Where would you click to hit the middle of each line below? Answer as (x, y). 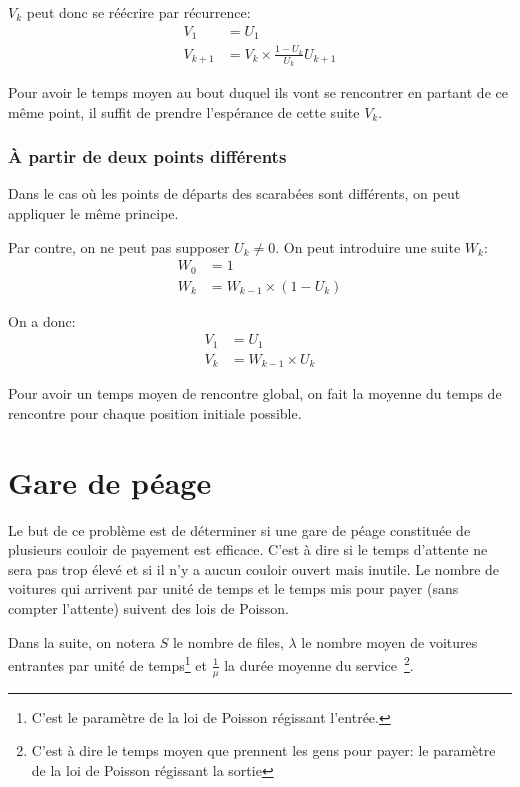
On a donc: (42, 320)
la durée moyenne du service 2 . (319, 663)
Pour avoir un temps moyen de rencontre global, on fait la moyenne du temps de (255, 393)
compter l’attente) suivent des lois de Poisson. (148, 608)
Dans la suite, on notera (81, 641)
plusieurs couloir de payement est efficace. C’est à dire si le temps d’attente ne (248, 549)
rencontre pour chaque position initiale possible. (155, 412)
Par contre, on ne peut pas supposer (119, 246)
